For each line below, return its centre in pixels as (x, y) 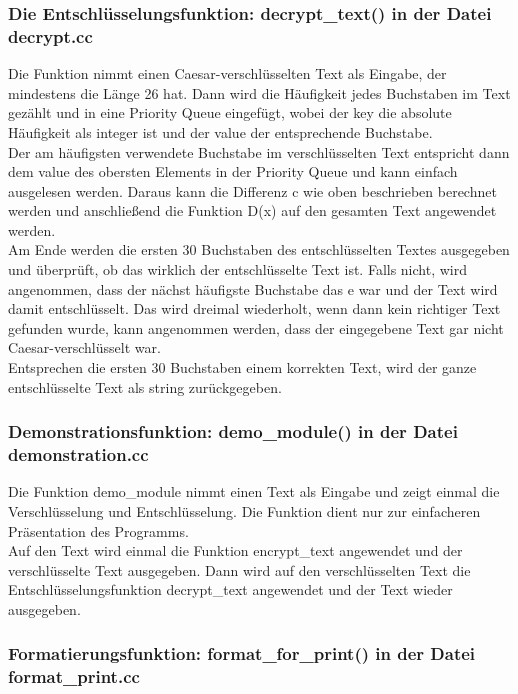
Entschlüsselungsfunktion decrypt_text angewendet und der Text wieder (230, 589)
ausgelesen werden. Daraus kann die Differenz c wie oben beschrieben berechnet (252, 190)
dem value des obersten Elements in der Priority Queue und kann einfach (233, 171)
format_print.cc (74, 676)
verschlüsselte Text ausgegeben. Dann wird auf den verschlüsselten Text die (239, 569)
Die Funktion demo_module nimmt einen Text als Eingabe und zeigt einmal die (254, 491)
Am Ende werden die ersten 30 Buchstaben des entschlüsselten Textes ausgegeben (259, 249)
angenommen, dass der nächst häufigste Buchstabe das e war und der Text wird (253, 288)
